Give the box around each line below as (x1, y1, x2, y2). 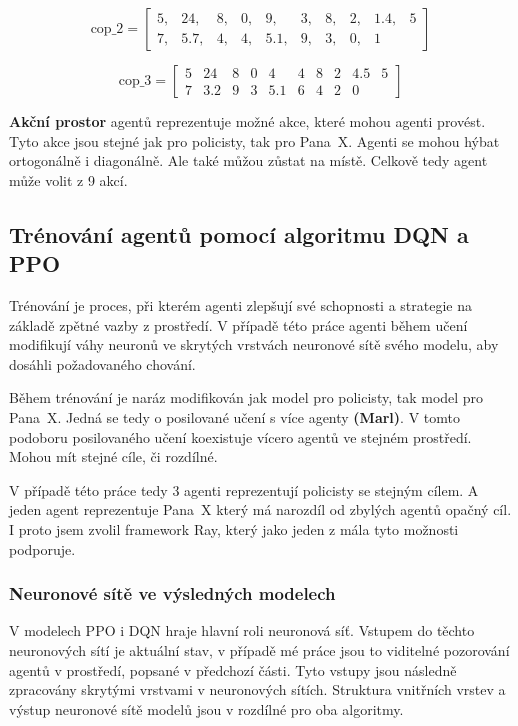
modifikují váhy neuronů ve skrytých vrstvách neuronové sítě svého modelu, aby (9, 334, 499, 355)
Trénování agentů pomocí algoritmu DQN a (9, 218, 469, 249)
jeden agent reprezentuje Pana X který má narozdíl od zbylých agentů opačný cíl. (9, 499, 512, 520)
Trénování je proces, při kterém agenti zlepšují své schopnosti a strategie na (9, 294, 473, 315)
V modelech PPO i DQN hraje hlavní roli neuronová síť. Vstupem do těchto (9, 620, 475, 641)
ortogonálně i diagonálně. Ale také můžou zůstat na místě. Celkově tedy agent (9, 150, 488, 171)
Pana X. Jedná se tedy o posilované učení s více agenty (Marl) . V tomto (9, 406, 460, 427)
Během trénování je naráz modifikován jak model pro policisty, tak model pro (9, 387, 484, 408)
